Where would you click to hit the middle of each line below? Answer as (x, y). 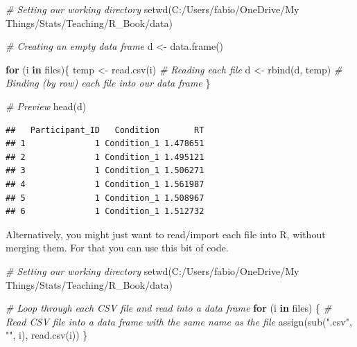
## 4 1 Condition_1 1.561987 (105, 184)
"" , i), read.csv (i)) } (47, 335)
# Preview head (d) (46, 106)
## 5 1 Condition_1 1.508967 (105, 198)
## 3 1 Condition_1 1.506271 (105, 171)
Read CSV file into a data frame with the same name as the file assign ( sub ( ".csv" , (179, 321)
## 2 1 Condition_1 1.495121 (105, 157)
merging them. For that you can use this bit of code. (117, 248)
